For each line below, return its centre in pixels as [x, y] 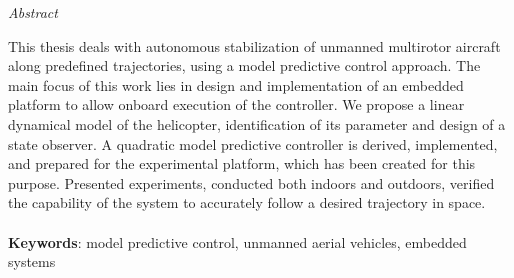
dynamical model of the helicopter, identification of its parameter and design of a [257, 123]
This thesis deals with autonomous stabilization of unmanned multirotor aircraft [254, 45]
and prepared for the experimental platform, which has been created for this [242, 163]
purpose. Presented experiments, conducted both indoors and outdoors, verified [251, 182]
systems [32, 261]
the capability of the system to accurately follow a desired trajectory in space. [247, 202]
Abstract [33, 12]
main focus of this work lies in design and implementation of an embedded [236, 84]
